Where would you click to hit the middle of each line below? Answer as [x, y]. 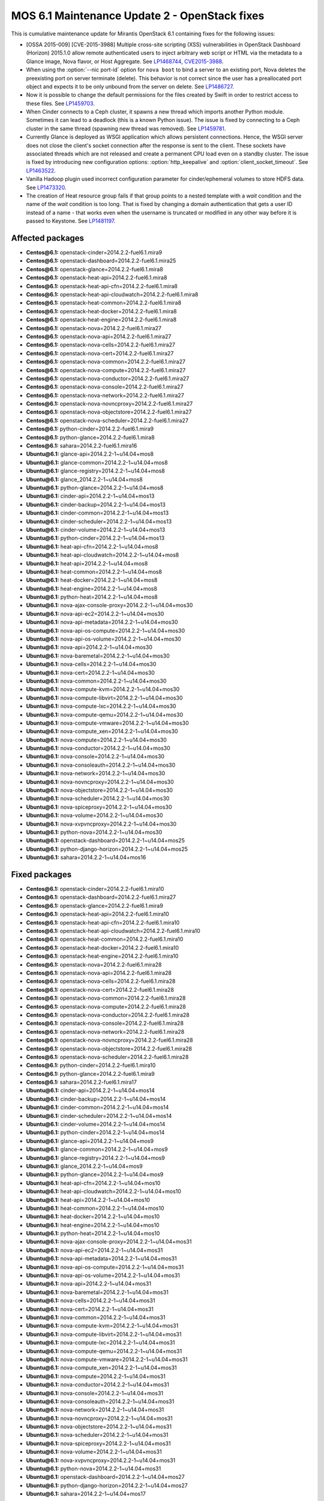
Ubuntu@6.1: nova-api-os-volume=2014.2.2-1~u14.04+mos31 [103, 1275]
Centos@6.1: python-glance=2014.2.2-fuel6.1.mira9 [91, 1074]
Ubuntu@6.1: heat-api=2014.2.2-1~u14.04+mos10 [88, 1200]
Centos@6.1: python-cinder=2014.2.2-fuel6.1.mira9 [90, 429]
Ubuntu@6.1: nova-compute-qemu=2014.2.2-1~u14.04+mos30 [104, 714]
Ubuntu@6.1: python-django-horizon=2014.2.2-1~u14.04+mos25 [107, 849]
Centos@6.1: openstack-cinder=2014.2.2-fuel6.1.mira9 [94, 253]
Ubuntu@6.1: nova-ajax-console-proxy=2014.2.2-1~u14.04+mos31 [109, 1242]
